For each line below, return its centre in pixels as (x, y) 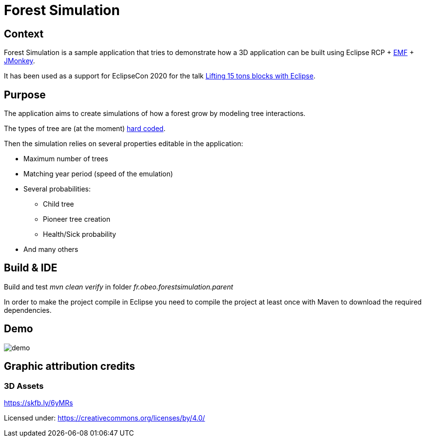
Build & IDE (31, 268)
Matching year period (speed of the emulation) (98, 174)
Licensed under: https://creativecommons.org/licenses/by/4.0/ (105, 418)
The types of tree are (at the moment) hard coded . (85, 129)
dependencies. (28, 310)
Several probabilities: (57, 189)
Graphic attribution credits (69, 366)
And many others (51, 249)
